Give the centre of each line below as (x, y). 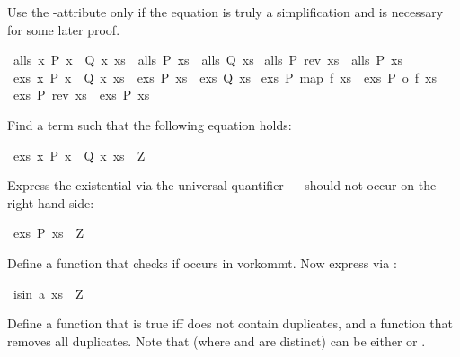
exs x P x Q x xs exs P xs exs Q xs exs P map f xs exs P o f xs (225, 77)
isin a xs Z (48, 293)
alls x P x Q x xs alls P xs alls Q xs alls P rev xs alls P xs (208, 60)
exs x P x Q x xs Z (79, 155)
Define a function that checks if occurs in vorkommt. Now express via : (202, 262)
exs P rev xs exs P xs (81, 95)
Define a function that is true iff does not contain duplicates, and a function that (230, 323)
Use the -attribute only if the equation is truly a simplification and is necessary (226, 12)
